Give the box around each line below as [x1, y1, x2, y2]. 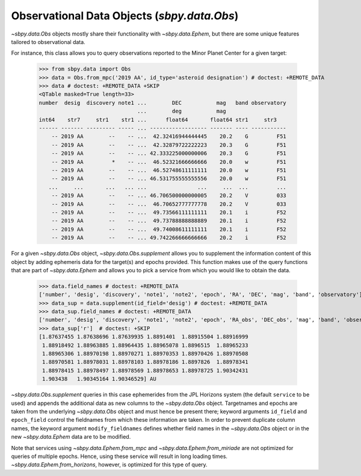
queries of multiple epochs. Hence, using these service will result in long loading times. [11, 453, 228, 460]
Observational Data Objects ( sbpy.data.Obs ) [11, 9, 239, 22]
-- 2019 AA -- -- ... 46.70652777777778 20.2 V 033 [51, 201, 287, 207]
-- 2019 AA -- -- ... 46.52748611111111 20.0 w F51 [51, 167, 287, 174]
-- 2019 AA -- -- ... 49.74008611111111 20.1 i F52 [51, 226, 287, 233]
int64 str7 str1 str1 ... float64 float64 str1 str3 [39, 116, 277, 123]
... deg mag [137, 108, 226, 114]
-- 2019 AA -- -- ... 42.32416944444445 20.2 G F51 [51, 133, 287, 140]
